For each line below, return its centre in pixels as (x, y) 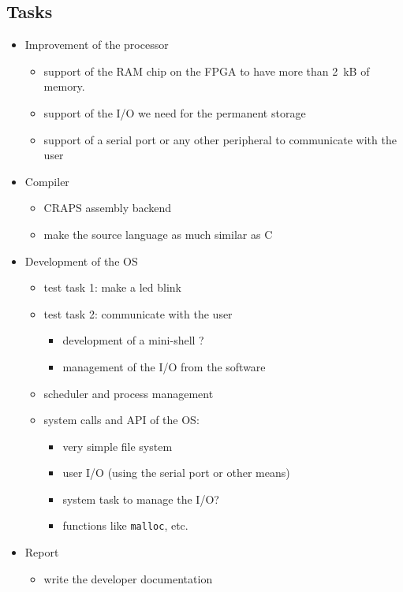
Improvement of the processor (97, 45)
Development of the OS (81, 261)
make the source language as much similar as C (158, 234)
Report (42, 552)
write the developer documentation (128, 578)
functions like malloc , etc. (125, 525)
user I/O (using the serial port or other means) (176, 473)
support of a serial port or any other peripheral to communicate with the (220, 139)
